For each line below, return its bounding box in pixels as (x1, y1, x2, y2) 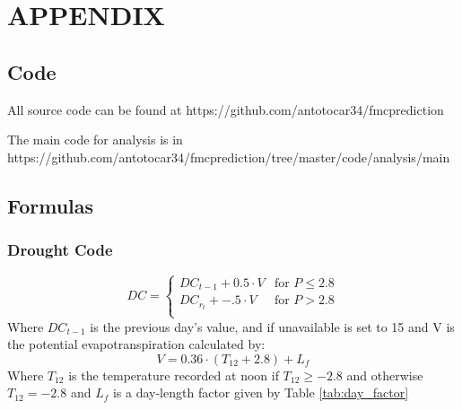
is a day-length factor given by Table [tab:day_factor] (112, 383, 409, 402)
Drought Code (7, 239, 113, 261)
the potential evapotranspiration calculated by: (7, 335, 266, 353)
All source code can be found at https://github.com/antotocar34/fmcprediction (7, 100, 444, 118)
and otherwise (346, 365, 423, 384)
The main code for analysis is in (7, 130, 183, 149)
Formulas (7, 191, 94, 219)
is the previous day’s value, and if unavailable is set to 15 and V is (90, 317, 455, 336)
